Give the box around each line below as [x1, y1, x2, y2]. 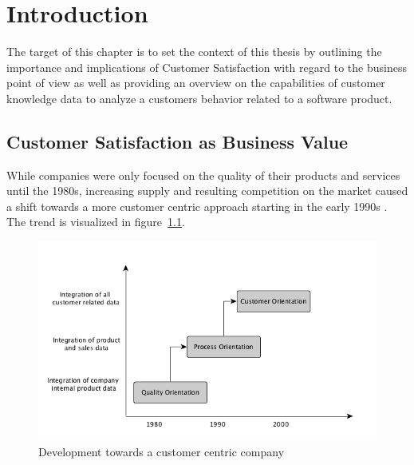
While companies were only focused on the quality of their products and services [6, 166, 400, 183]
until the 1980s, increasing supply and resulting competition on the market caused [6, 182, 408, 199]
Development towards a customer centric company [38, 443, 285, 460]
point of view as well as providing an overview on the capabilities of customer [6, 74, 385, 91]
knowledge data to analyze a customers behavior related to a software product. [6, 89, 392, 106]
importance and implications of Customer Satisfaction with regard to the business [6, 58, 407, 75]
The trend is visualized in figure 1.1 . [6, 213, 185, 230]
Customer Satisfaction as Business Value [6, 129, 349, 153]
